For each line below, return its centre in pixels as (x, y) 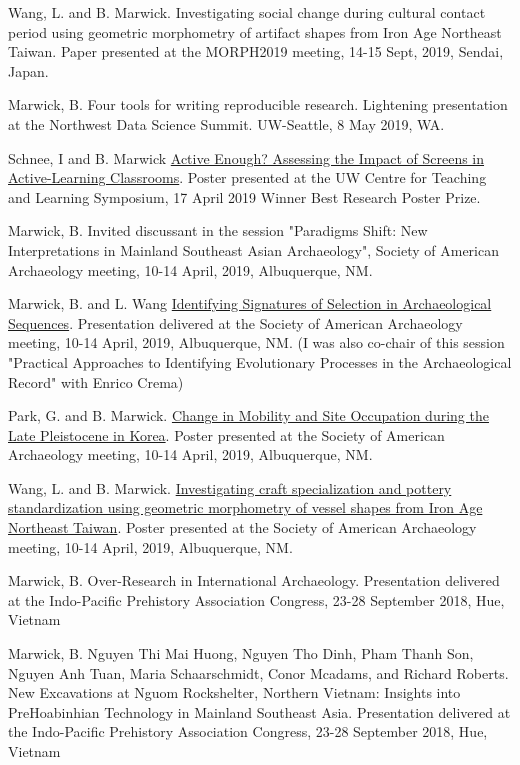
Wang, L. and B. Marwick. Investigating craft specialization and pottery (230, 487)
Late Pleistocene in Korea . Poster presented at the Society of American (226, 434)
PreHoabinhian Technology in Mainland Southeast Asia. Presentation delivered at (259, 711)
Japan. (28, 70)
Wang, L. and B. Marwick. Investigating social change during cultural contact (247, 12)
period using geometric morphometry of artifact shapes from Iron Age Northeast (255, 31)
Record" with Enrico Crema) (96, 381)
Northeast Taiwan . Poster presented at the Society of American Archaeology (242, 527)
